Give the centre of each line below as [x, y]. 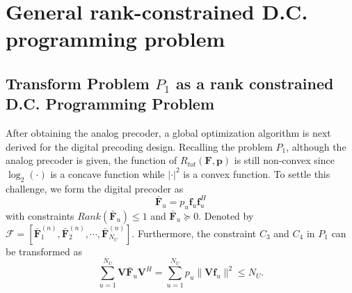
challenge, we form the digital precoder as [95, 188]
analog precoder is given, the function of [91, 160]
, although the [316, 146]
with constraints [40, 215]
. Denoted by [226, 215]
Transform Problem [78, 83]
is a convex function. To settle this [257, 173]
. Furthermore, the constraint [194, 233]
